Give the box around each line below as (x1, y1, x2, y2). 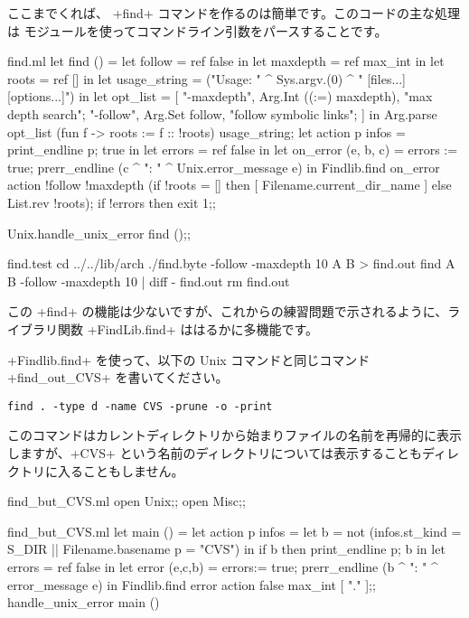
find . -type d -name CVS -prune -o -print (7, 399, 273, 413)
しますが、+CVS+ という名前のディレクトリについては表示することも (7, 443, 422, 462)
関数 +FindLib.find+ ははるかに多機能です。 (57, 319, 318, 338)
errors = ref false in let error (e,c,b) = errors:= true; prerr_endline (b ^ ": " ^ (7, 557, 438, 576)
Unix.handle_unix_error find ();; (7, 223, 191, 242)
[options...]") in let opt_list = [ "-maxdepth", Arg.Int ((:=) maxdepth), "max (7, 87, 433, 106)
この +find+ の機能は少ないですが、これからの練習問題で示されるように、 (7, 302, 448, 321)
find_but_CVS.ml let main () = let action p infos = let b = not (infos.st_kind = (7, 521, 462, 540)
